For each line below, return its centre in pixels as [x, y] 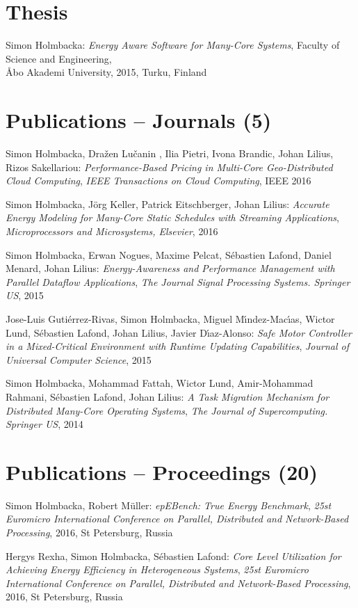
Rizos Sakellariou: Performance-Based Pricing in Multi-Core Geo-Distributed [169, 167]
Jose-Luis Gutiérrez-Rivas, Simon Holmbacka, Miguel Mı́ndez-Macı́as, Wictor [170, 318]
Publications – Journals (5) [139, 120]
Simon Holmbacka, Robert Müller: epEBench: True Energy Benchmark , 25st [169, 505]
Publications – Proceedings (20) [162, 471]
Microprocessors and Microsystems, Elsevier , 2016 [112, 231]
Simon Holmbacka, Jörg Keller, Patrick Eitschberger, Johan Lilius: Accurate [168, 203]
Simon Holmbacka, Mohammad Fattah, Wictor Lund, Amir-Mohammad [160, 383]
